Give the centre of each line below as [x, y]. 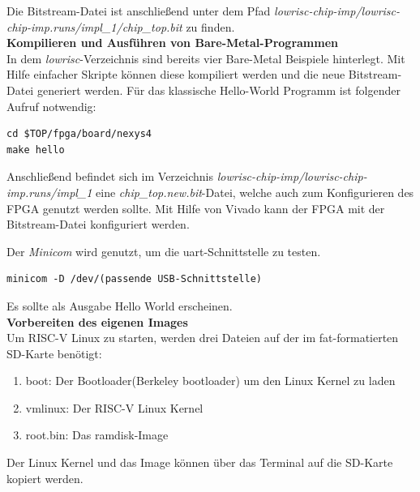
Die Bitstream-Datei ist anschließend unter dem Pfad [139, 11]
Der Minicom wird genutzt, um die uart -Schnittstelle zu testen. [164, 251]
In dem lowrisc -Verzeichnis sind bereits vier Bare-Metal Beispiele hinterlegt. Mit [206, 58]
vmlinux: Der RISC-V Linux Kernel [114, 407]
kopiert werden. [45, 478]
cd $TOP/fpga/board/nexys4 [79, 134]
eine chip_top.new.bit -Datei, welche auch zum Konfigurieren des [255, 192]
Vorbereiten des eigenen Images [97, 321]
